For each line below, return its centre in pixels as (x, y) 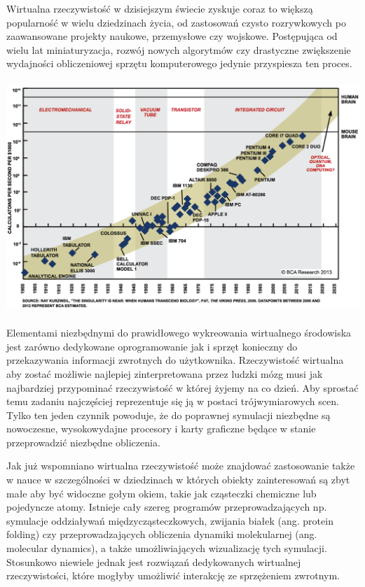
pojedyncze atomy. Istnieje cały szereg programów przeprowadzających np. (167, 507)
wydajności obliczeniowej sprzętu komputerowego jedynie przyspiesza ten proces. (179, 63)
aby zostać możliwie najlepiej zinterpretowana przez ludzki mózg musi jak (165, 373)
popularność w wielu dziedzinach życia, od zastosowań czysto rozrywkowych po (176, 22)
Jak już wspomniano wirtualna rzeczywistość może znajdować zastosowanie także (181, 466)
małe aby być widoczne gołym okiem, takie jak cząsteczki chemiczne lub (161, 493)
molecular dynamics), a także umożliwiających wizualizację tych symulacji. (167, 548)
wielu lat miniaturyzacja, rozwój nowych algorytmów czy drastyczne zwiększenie (179, 49)
